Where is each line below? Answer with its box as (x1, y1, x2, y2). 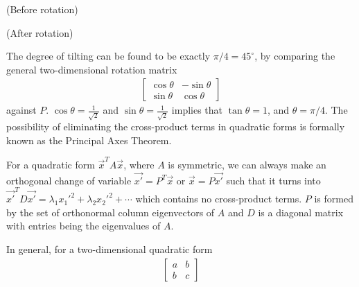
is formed (314, 191, 353, 206)
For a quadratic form (6, 157, 95, 172)
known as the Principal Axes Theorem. (6, 132, 172, 147)
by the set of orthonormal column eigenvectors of (6, 205, 215, 219)
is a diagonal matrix (258, 205, 344, 219)
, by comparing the (254, 49, 335, 63)
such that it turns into (226, 173, 321, 187)
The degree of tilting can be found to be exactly (6, 49, 211, 63)
